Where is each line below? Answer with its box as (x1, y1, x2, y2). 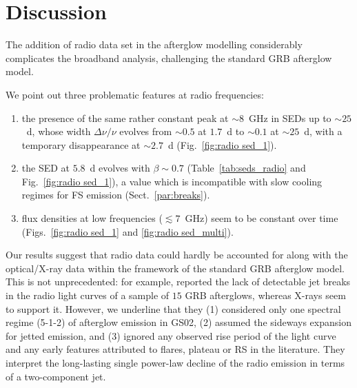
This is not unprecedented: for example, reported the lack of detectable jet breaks (6, 274, 351, 289)
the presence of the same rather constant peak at (21, 110, 229, 125)
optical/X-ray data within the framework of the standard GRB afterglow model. (6, 261, 345, 275)
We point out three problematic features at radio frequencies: (6, 87, 264, 101)
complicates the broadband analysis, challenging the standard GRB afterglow (6, 50, 332, 65)
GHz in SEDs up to (249, 110, 331, 125)
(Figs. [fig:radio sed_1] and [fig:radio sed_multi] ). (21, 224, 234, 238)
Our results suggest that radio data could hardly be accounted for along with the (6, 247, 348, 262)
